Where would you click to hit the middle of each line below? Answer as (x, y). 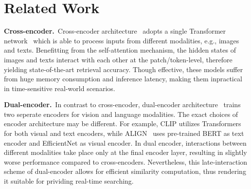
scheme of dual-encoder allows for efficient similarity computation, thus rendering (125, 171)
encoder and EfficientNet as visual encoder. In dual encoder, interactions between (125, 142)
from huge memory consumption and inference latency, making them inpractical (123, 79)
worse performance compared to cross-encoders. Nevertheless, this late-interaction (126, 161)
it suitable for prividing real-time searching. (69, 181)
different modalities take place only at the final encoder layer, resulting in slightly (125, 152)
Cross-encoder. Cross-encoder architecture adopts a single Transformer (115, 31)
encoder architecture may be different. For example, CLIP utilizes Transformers (123, 123)
